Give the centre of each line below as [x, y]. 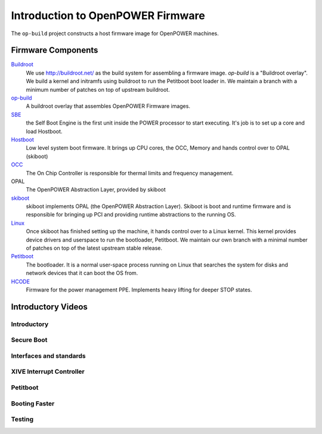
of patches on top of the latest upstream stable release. [94, 248]
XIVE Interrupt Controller [48, 371]
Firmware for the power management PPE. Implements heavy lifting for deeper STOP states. [139, 290]
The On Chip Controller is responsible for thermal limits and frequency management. [130, 173]
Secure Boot [29, 340]
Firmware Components [55, 50]
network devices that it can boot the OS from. [82, 273]
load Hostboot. [44, 131]
